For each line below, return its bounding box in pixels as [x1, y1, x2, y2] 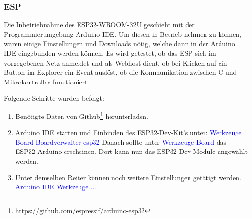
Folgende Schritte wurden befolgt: [4, 93, 104, 103]
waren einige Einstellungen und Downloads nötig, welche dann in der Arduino [4, 38, 235, 49]
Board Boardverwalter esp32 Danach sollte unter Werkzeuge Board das [15, 136, 227, 147]
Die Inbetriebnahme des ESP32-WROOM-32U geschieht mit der [4, 19, 195, 30]
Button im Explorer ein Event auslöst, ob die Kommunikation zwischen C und [4, 67, 237, 77]
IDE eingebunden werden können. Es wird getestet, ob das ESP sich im [4, 48, 216, 58]
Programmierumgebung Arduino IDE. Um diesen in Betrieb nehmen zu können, [4, 29, 241, 39]
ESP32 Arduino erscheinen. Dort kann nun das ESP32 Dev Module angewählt [15, 146, 248, 156]
